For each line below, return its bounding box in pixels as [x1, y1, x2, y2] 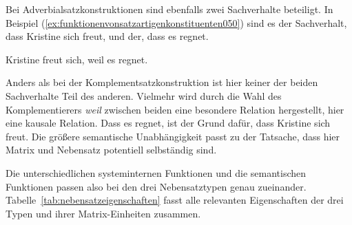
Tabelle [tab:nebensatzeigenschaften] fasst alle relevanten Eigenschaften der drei [6, 193, 344, 207]
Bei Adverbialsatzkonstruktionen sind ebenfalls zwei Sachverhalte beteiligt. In [6, 2, 333, 16]
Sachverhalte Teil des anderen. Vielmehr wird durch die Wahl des [6, 88, 282, 103]
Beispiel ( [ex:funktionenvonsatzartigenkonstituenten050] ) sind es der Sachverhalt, [6, 15, 347, 30]
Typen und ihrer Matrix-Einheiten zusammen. [6, 206, 201, 220]
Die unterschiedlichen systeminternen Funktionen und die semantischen [6, 165, 307, 180]
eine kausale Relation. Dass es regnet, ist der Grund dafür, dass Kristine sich [6, 116, 331, 130]
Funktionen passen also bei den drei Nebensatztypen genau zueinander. [6, 179, 307, 193]
